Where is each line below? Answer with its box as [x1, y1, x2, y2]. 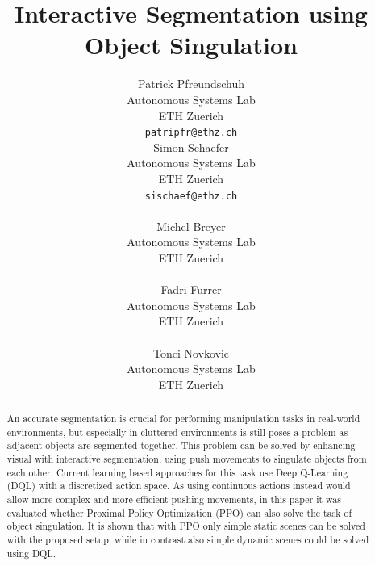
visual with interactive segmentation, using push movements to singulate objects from [6, 452, 367, 466]
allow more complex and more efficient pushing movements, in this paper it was [6, 493, 341, 506]
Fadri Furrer [160, 281, 222, 298]
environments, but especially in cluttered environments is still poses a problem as [6, 425, 348, 438]
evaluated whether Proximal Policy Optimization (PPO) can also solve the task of [6, 505, 352, 519]
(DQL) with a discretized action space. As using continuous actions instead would [6, 479, 351, 493]
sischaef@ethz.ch [144, 190, 238, 202]
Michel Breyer [156, 217, 226, 234]
